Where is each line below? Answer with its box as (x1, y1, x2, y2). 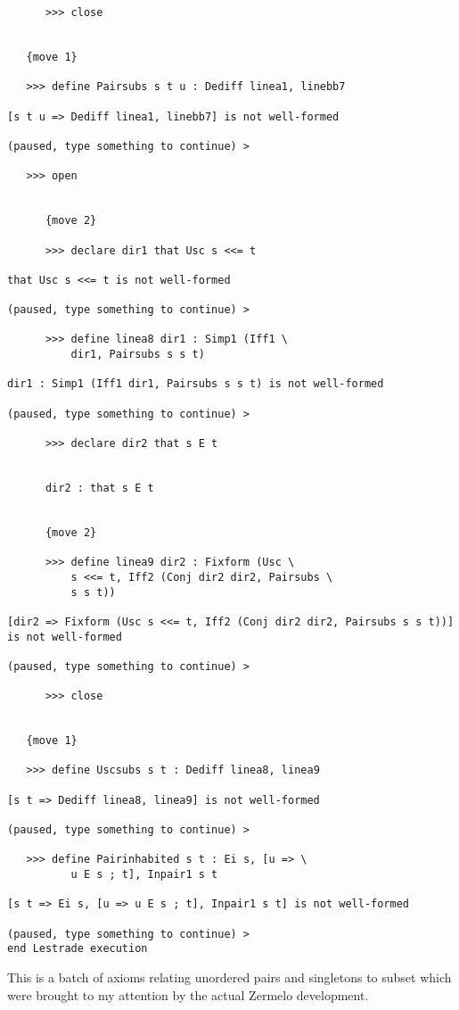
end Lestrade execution (7, 942, 148, 956)
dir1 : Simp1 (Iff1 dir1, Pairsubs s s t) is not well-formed (7, 377, 384, 391)
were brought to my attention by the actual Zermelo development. (7, 985, 369, 1004)
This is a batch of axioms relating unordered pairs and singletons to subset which (7, 968, 452, 986)
